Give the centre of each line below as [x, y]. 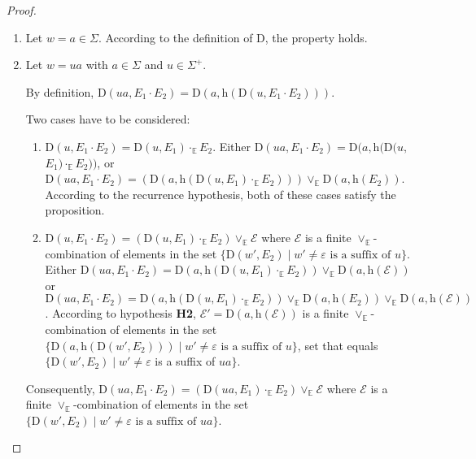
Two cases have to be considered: [108, 119]
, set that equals [338, 345]
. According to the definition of [175, 37]
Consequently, [60, 388]
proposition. [75, 210]
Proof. [22, 10]
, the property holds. [316, 37]
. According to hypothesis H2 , [120, 313]
